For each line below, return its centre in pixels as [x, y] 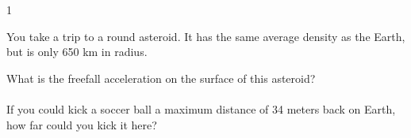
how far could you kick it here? [82, 124]
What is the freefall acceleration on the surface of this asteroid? [161, 78]
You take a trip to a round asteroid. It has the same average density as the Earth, [206, 36]
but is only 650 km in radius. [77, 52]
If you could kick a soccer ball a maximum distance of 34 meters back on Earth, [201, 108]
